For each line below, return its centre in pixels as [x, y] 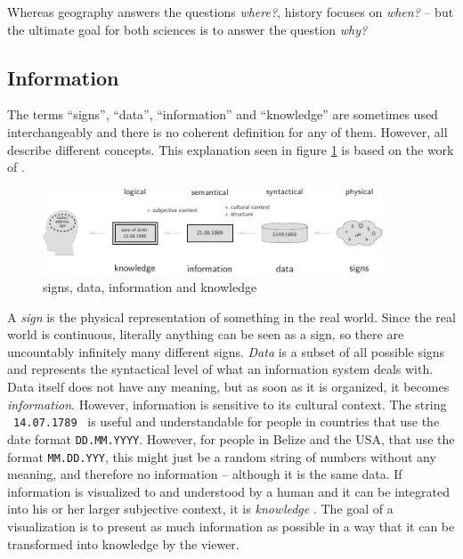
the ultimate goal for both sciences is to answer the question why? [187, 29]
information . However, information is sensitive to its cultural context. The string [227, 404]
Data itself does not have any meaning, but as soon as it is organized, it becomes [228, 387]
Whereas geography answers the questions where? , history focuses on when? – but [231, 12]
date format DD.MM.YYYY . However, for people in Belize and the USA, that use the [231, 438]
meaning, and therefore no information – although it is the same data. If [205, 474]
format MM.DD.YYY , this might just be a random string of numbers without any [222, 456]
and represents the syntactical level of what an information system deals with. [220, 369]
